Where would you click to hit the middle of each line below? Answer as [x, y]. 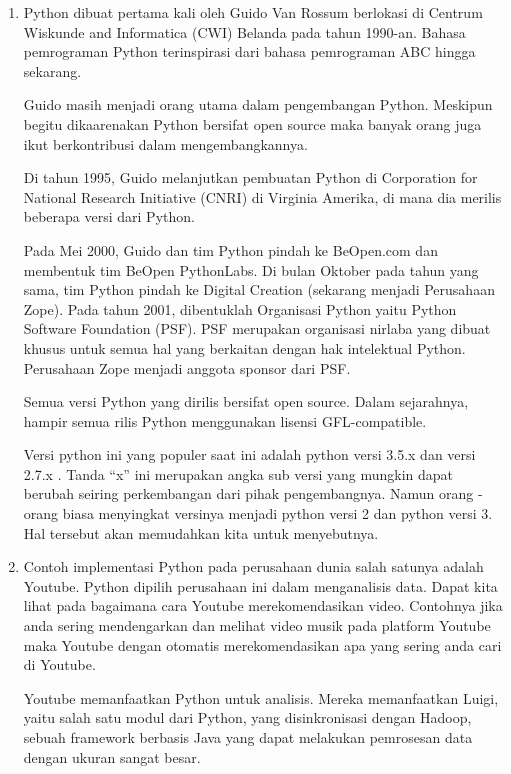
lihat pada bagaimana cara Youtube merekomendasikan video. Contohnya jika [263, 605]
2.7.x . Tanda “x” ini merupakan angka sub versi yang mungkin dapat [238, 473]
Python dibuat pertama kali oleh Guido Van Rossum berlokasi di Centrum [253, 12]
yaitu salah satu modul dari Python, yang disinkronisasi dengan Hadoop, [247, 717]
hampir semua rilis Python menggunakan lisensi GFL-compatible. [225, 420]
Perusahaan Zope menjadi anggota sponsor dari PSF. [187, 367]
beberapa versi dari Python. [109, 216]
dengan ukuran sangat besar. [112, 756]
